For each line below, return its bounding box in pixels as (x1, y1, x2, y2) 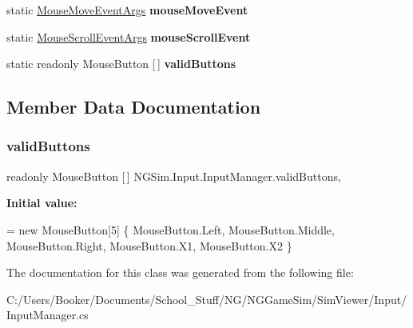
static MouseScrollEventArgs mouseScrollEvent (6, 28, 251, 45)
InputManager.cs (6, 306, 89, 323)
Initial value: (6, 194, 77, 211)
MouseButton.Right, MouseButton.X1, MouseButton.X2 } (6, 237, 292, 254)
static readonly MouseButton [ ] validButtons (6, 55, 236, 72)
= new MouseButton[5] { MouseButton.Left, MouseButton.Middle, (6, 221, 335, 238)
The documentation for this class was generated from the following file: (6, 264, 354, 281)
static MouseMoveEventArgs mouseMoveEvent (6, 2, 248, 18)
